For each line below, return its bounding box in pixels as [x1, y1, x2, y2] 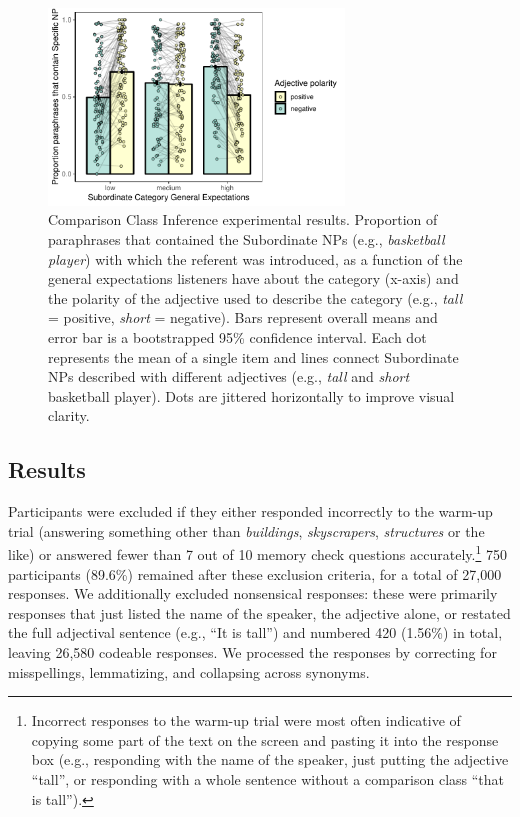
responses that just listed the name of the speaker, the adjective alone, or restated [8, 602, 511, 623]
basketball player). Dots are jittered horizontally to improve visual [48, 385, 455, 406]
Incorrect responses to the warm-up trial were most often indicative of [31, 710, 461, 731]
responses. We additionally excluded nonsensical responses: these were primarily [8, 583, 498, 604]
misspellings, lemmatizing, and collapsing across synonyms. [8, 661, 370, 682]
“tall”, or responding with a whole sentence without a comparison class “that [31, 768, 505, 789]
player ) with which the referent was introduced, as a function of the [48, 248, 463, 269]
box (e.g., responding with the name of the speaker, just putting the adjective [31, 749, 509, 770]
